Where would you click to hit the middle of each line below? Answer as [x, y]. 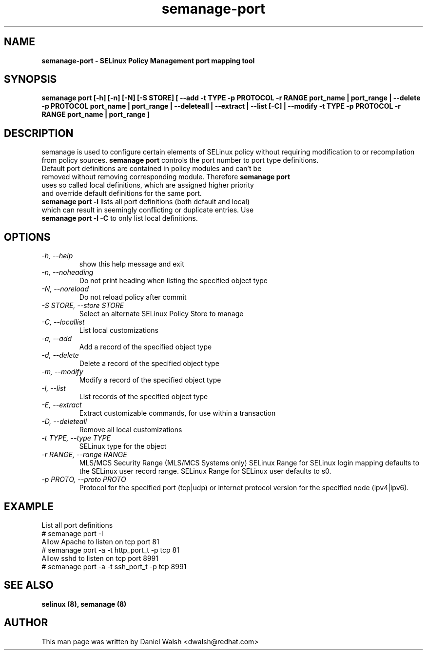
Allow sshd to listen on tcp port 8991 [100, 558]
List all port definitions [77, 525]
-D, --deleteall [64, 422]
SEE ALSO [29, 585]
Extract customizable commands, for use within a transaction [177, 413]
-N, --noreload [65, 289]
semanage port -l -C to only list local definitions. [120, 218]
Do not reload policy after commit [133, 297]
